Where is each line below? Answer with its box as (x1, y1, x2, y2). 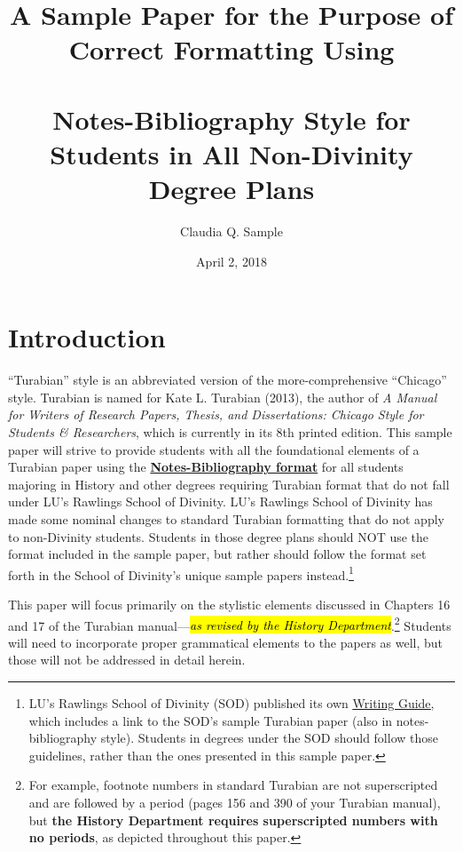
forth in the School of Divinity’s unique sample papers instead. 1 (8, 562, 354, 584)
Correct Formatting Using (68, 31, 395, 68)
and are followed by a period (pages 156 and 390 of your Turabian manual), (28, 792, 441, 811)
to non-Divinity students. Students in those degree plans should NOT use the (8, 527, 429, 545)
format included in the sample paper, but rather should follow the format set (8, 545, 427, 563)
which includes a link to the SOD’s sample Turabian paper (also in (28, 711, 393, 729)
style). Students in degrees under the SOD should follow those (100, 729, 438, 747)
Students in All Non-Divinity (50, 135, 413, 171)
